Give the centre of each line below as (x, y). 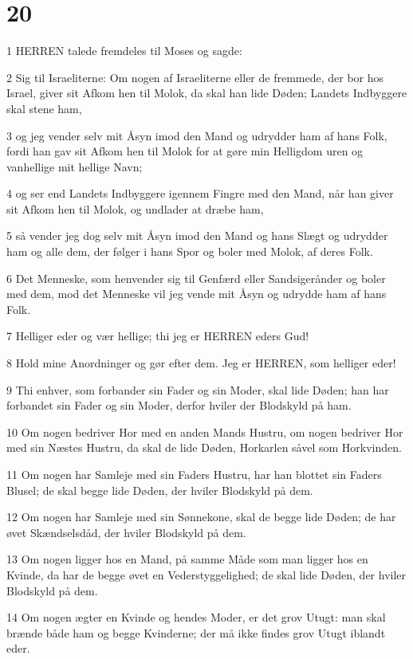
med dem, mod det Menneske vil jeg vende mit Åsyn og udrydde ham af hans (197, 294)
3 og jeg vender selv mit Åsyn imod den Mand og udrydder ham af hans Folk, (197, 135)
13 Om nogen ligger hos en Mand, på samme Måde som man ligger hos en (187, 559)
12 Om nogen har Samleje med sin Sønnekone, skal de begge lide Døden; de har (201, 517)
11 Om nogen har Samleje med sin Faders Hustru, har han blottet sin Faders (194, 474)
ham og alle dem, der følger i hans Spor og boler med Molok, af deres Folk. (190, 251)
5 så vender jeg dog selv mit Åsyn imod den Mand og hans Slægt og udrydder (197, 235)
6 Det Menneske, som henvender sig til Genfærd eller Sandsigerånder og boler (196, 278)
